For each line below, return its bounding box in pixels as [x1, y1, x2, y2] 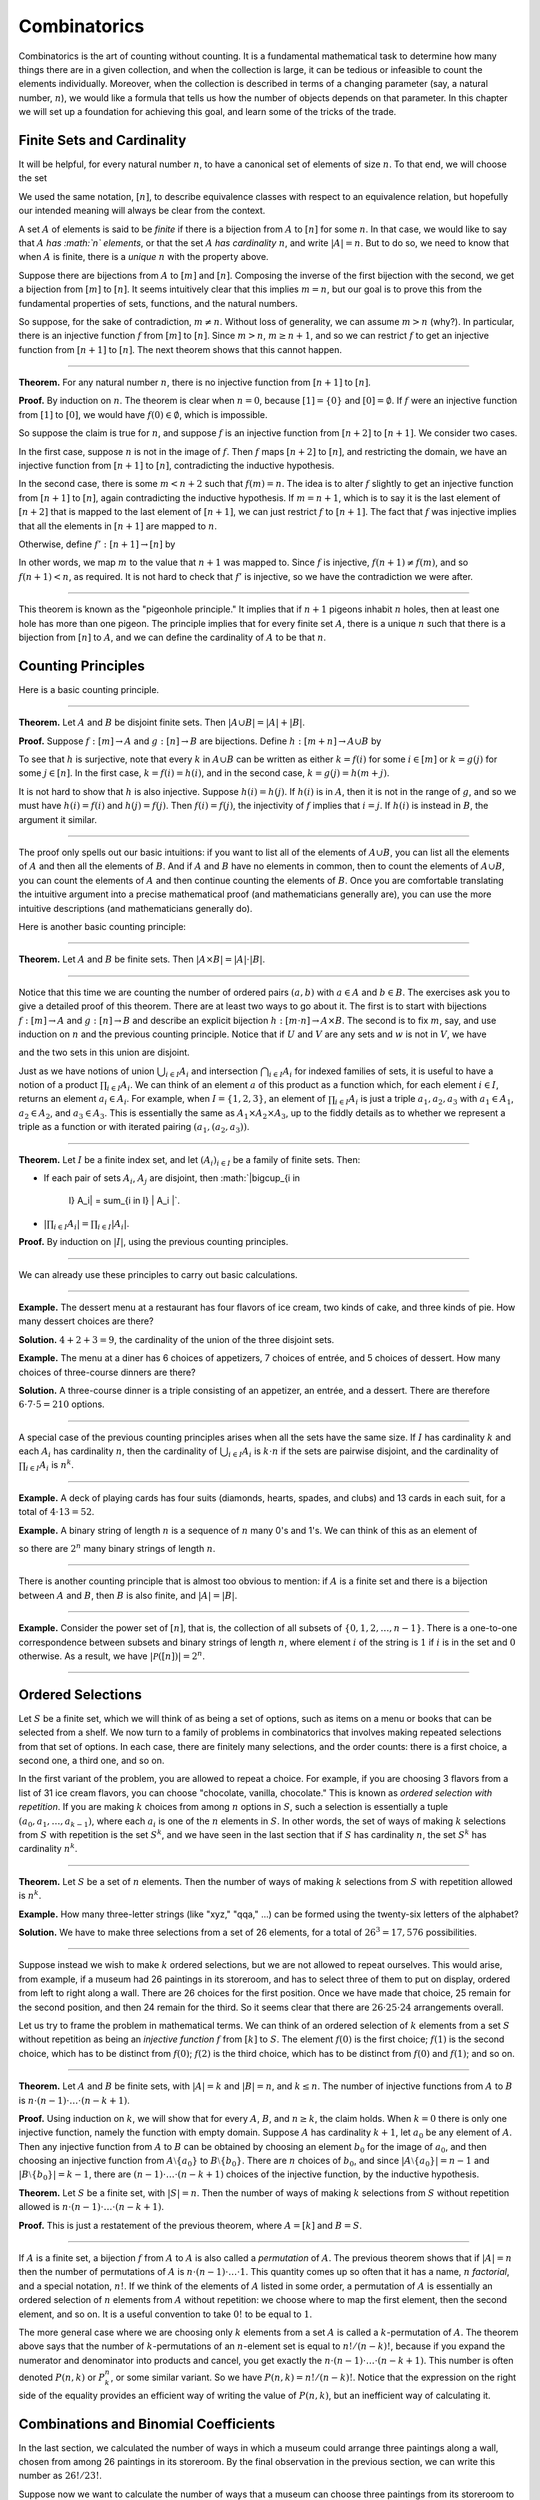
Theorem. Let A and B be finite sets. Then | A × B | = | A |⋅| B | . [18, 953, 265, 965]
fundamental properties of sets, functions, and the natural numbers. [18, 297, 299, 309]
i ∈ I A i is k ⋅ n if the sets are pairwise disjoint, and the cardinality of [228, 1445, 499, 1459]
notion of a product [18, 1079, 98, 1091]
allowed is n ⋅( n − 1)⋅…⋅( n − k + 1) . [18, 2201, 165, 2213]
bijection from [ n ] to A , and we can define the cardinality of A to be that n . [18, 631, 327, 643]
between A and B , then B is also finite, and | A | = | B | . [18, 1589, 238, 1601]
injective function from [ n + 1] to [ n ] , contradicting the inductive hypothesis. [18, 460, 335, 472]
